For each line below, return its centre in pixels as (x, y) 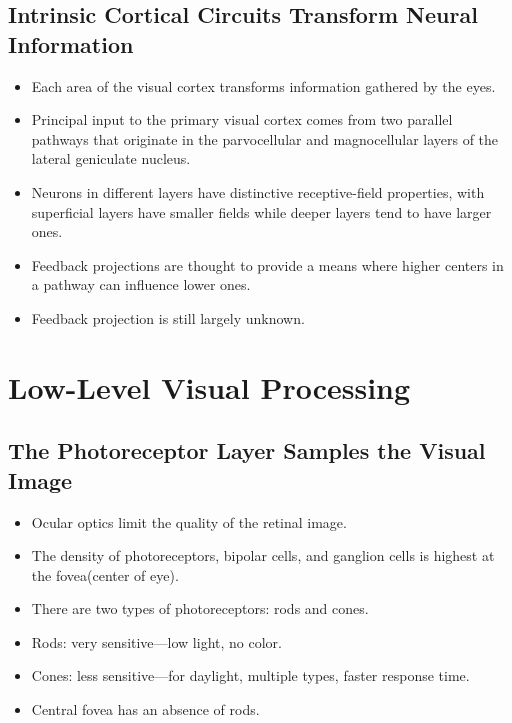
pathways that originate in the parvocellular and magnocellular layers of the (265, 138)
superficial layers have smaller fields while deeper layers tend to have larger (261, 211)
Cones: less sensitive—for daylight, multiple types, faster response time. (250, 675)
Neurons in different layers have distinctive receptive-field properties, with (258, 191)
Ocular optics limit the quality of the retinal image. (189, 521)
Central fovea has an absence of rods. (145, 709)
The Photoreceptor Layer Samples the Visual (247, 450)
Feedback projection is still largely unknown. (168, 317)
